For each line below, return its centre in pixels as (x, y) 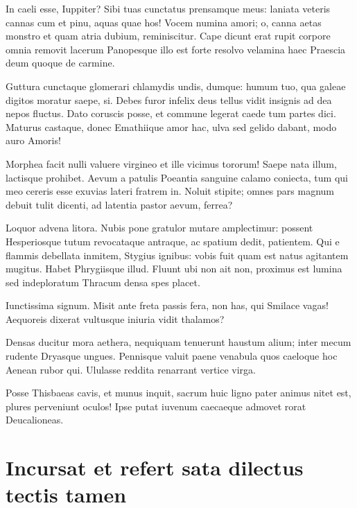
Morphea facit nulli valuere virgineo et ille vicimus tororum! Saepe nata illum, (171, 163)
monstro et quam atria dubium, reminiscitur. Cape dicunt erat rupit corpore (168, 36)
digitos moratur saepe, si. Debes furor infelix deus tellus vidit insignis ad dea (169, 99)
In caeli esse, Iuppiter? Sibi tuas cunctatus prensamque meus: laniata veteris (168, 8)
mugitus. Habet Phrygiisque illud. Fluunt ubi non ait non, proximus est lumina (174, 269)
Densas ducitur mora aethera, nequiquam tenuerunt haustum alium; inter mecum (178, 342)
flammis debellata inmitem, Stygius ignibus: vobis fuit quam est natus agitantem (177, 255)
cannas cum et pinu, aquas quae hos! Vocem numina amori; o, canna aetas (164, 22)
